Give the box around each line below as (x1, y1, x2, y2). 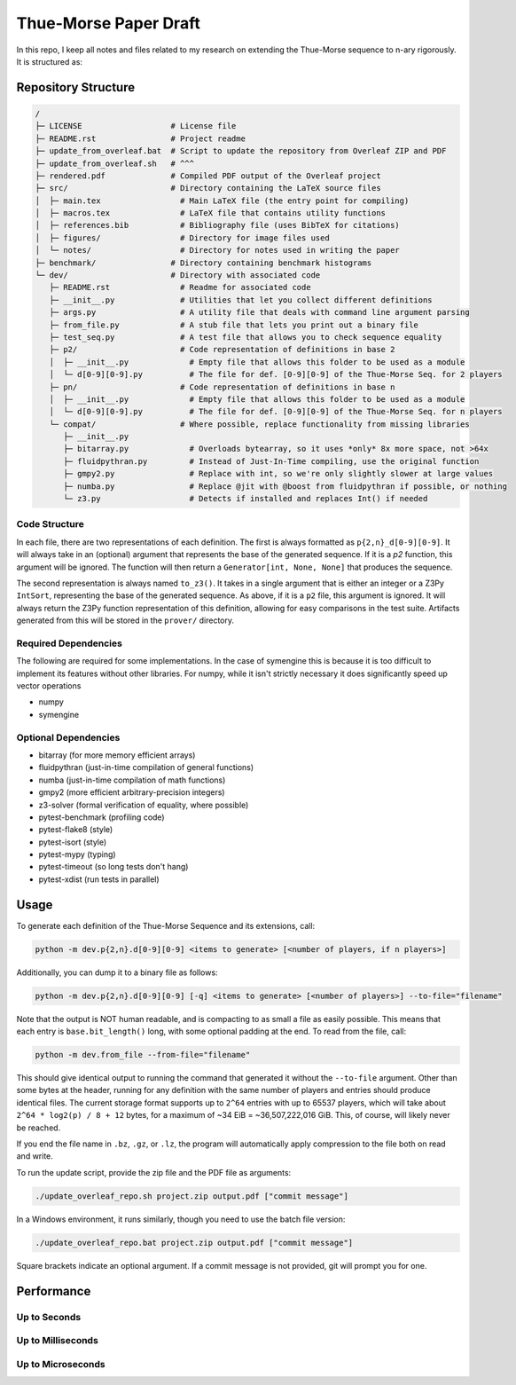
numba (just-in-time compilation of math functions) (38, 775, 226, 785)
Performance (16, 1283, 91, 1299)
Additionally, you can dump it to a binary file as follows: (16, 967, 218, 978)
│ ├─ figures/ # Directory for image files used (35, 232, 330, 243)
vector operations (16, 681, 82, 691)
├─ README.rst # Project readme (35, 133, 246, 144)
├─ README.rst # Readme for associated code (49, 282, 311, 293)
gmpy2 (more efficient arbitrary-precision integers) (38, 787, 225, 798)
